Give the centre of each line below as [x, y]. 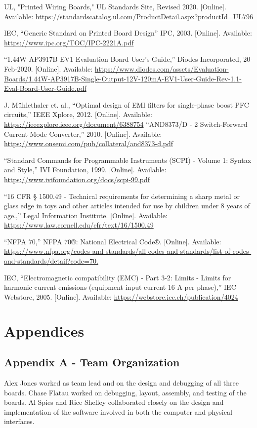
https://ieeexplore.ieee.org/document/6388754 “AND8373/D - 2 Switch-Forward [126, 124]
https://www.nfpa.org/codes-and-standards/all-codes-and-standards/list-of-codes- [128, 251]
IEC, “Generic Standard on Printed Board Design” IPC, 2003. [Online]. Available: [128, 33]
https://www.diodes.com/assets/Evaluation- [162, 68]
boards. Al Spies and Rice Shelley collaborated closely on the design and [114, 402]
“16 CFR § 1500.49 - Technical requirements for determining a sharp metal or [122, 196]
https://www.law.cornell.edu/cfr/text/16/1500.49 [79, 225]
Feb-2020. [19, 68]
